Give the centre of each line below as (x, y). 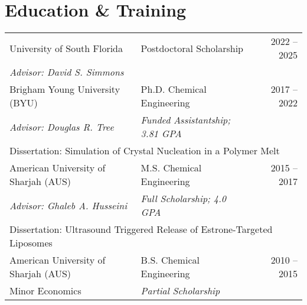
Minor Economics (45, 291)
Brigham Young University (65, 89)
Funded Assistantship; (186, 120)
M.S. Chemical (171, 168)
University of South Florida (66, 48)
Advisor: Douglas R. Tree (62, 126)
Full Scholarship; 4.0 (184, 199)
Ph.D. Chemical (174, 89)
